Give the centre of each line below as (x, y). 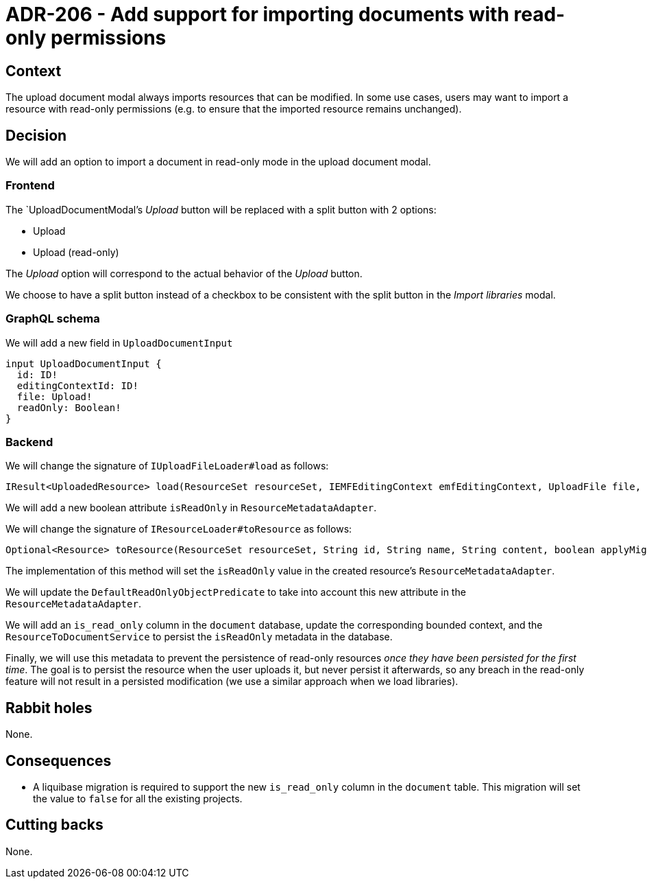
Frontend (30, 186)
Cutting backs (54, 825)
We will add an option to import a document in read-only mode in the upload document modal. (218, 162)
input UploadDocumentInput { (84, 363)
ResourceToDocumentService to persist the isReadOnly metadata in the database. (199, 637)
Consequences (59, 760)
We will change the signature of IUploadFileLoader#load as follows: (167, 466)
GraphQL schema (53, 319)
